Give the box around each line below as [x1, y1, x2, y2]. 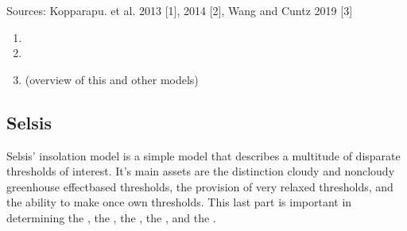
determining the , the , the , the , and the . [6, 209, 216, 225]
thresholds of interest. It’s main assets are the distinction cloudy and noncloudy [6, 163, 395, 179]
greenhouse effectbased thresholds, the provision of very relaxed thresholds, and [6, 178, 393, 194]
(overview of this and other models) [25, 71, 199, 87]
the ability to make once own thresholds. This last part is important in [6, 194, 352, 210]
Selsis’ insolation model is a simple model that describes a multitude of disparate [6, 147, 401, 164]
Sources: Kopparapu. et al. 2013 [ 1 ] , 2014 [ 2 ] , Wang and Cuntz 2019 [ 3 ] [6, 2, 353, 18]
